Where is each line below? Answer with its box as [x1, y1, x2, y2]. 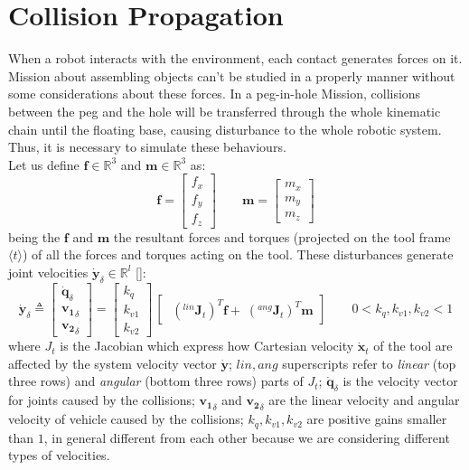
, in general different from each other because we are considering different [43, 428, 450, 446]
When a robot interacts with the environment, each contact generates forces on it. [8, 49, 463, 68]
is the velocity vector [342, 371, 458, 390]
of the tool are [373, 336, 453, 355]
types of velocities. [8, 446, 110, 465]
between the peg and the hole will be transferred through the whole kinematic [8, 101, 441, 120]
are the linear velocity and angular [268, 390, 460, 409]
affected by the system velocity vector [8, 353, 217, 372]
